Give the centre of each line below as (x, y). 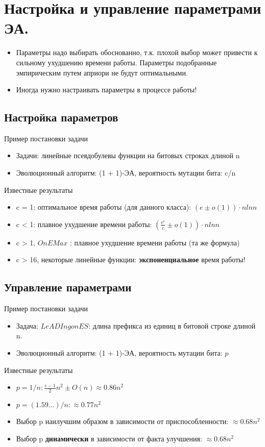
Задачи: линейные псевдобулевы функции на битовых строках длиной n (128, 155)
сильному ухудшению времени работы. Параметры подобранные (116, 62)
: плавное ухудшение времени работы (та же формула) (155, 242)
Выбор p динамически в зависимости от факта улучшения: (109, 438)
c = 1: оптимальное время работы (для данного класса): (104, 207)
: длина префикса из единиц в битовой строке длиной (172, 325)
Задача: (27, 325)
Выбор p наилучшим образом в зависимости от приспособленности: (122, 421)
